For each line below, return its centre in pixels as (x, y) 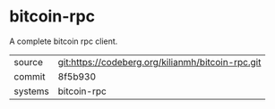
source (28, 62)
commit (30, 76)
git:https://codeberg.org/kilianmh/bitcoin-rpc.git (159, 62)
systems (31, 91)
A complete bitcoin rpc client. (64, 41)
